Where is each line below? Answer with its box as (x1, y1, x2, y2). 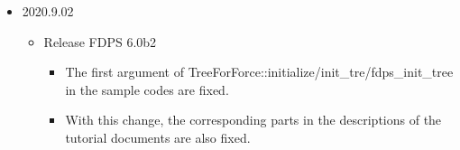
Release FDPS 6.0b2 (43, 32, 157, 51)
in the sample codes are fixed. (65, 80, 229, 98)
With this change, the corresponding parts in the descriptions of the (65, 110, 442, 129)
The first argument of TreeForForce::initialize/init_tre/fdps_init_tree (65, 62, 454, 81)
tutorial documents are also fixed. (65, 127, 251, 146)
